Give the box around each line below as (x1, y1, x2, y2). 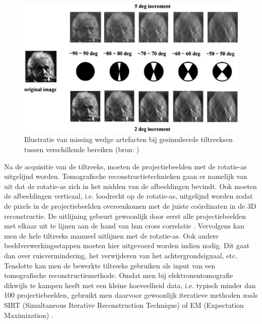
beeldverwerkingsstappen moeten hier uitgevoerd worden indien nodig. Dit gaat (4, 240, 250, 251)
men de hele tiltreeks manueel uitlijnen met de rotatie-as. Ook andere (4, 230, 219, 241)
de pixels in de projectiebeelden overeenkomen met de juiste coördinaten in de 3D (4, 200, 256, 211)
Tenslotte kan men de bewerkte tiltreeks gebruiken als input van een (4, 260, 216, 270)
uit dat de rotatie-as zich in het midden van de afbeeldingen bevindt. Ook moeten (4, 180, 257, 191)
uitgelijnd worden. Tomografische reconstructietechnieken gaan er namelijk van (4, 171, 247, 181)
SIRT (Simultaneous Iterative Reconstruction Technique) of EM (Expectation (4, 299, 244, 310)
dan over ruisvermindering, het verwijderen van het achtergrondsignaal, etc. (4, 250, 237, 260)
